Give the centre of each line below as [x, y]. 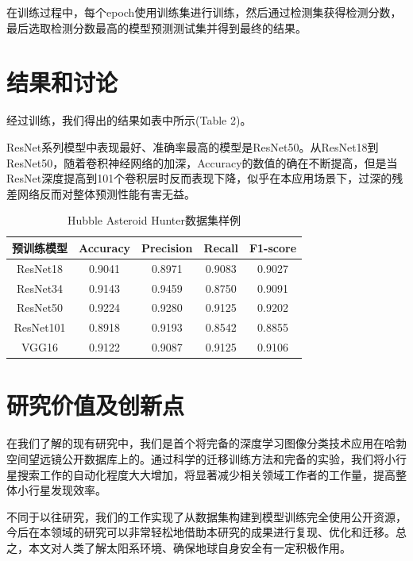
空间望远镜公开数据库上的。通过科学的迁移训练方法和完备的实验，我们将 [195, 458]
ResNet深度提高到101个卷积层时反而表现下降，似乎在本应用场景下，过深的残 [205, 178]
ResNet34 [40, 288]
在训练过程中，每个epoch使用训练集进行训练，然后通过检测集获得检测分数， [204, 12]
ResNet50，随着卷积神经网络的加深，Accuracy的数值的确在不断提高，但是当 [202, 162]
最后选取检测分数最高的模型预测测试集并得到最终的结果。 [156, 27]
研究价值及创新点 [96, 405]
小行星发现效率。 [62, 490]
